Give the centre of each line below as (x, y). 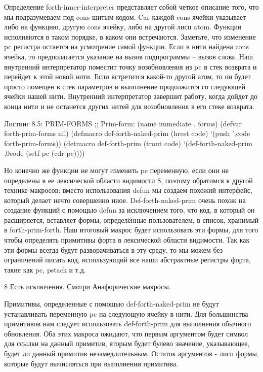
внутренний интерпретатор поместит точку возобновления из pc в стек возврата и (130, 66)
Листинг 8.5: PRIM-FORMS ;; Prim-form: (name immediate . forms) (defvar (123, 123)
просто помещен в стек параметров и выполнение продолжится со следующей (125, 86)
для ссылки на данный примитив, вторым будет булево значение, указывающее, (127, 343)
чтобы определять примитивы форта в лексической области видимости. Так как (127, 240)
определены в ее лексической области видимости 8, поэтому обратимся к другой (128, 180)
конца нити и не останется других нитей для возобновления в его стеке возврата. (129, 106)
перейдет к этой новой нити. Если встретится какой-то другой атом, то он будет (127, 76)
